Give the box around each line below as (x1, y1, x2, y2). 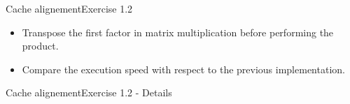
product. (22, 38, 59, 53)
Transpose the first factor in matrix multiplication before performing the (22, 24, 334, 39)
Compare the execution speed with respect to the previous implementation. (22, 61, 345, 76)
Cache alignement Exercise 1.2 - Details (6, 85, 172, 100)
